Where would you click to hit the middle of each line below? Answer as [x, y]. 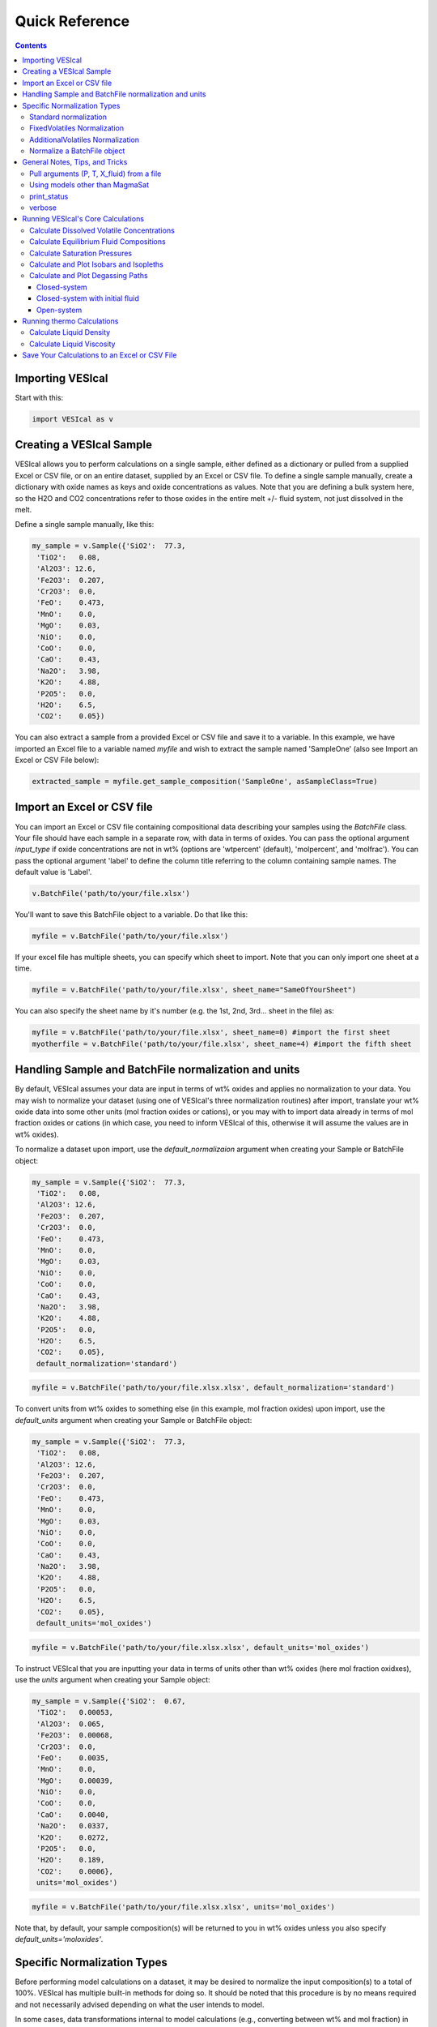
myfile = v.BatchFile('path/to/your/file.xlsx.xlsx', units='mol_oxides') [184, 1907]
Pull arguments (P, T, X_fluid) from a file [95, 174]
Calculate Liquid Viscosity [72, 344]
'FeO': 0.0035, [73, 1758]
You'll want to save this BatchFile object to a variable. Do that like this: [132, 915]
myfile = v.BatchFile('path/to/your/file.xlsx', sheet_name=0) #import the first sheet [211, 1033]
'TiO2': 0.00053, [75, 1712]
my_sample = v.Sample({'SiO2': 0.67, [109, 1701]
